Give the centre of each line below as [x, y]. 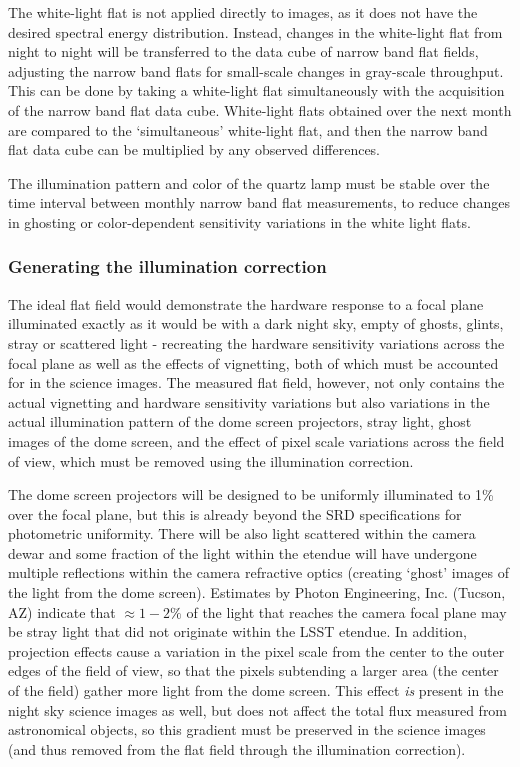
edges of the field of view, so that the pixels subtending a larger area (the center [253, 670]
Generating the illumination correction [167, 266]
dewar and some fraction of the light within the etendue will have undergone [242, 552]
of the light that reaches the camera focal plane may [346, 611]
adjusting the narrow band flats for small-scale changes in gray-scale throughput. [256, 70]
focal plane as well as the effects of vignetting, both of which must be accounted [253, 362]
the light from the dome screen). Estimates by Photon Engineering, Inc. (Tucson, [257, 592]
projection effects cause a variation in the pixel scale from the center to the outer [256, 650]
